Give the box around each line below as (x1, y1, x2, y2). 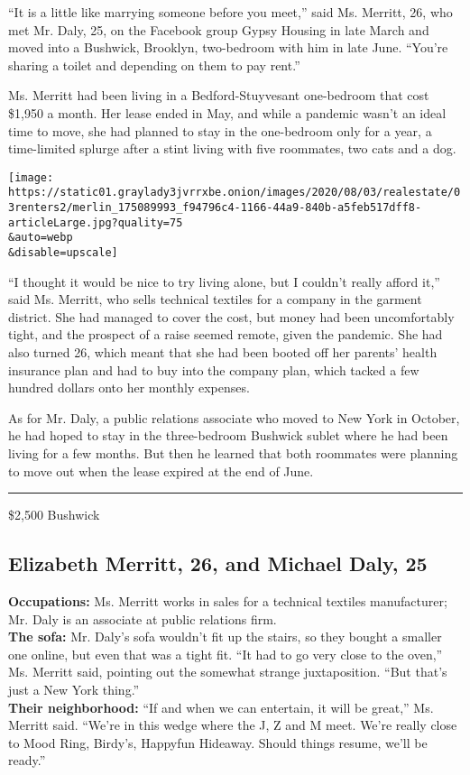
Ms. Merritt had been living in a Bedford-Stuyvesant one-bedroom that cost (8, 86, 429, 105)
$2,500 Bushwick (8, 505, 100, 524)
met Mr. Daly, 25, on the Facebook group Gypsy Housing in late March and (8, 20, 429, 39)
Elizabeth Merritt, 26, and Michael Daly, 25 (8, 549, 428, 577)
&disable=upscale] (8, 246, 118, 260)
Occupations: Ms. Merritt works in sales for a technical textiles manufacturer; (8, 592, 447, 611)
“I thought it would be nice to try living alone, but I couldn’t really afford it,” (8, 272, 440, 291)
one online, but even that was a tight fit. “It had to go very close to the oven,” (8, 644, 443, 663)
